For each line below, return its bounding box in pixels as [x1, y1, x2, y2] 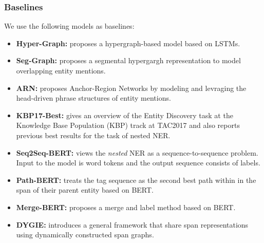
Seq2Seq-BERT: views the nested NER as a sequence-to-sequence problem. [16, 147, 258, 158]
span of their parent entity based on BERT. [16, 184, 154, 195]
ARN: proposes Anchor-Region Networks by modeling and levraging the [16, 82, 247, 93]
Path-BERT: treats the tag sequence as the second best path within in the [16, 174, 256, 185]
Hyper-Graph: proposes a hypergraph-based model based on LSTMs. [16, 38, 240, 48]
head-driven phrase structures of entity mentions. [16, 92, 171, 103]
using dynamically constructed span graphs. [16, 229, 154, 240]
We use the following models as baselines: [4, 21, 135, 31]
